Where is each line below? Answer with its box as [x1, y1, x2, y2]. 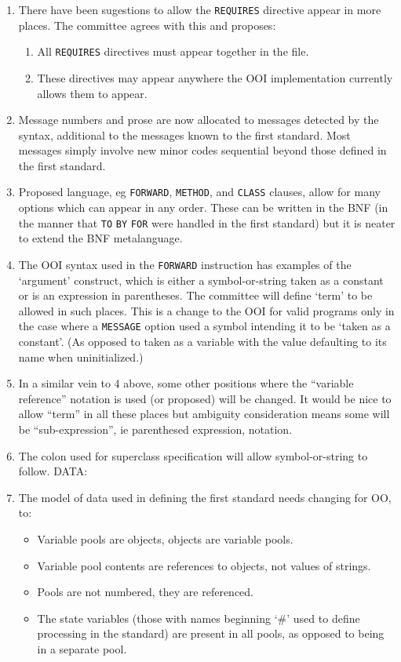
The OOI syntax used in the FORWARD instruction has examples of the [18, 256, 352, 272]
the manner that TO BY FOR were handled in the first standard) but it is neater [18, 214, 396, 231]
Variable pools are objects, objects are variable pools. [37, 531, 293, 547]
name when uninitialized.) [18, 348, 144, 365]
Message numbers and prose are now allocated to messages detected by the [18, 111, 379, 128]
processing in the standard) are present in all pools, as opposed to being [37, 625, 385, 642]
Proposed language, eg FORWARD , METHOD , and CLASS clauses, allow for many [18, 184, 381, 200]
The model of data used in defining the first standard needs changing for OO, [18, 489, 392, 505]
